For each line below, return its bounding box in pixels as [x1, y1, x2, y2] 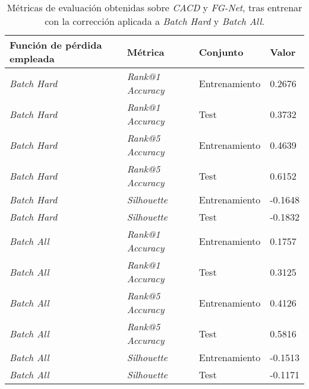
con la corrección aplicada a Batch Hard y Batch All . [45, 14, 264, 28]
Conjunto [198, 44, 244, 59]
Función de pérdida [10, 38, 102, 52]
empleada [10, 52, 55, 65]
